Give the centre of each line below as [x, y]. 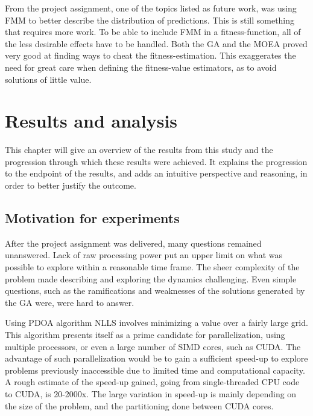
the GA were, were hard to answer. [70, 302]
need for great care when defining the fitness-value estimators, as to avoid [141, 67]
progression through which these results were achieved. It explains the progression [156, 161]
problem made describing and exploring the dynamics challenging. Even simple [151, 278]
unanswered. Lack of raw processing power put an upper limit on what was [144, 255]
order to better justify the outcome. [71, 185]
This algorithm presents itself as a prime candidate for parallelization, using [145, 335]
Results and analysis [91, 121]
